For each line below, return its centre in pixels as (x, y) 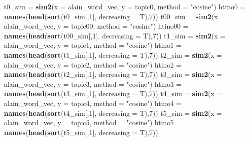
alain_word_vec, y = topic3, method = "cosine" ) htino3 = (93, 84)
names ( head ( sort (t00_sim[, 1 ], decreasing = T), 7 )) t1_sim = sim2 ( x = (115, 35)
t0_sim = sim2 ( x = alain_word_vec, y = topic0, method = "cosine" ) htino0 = (125, 6)
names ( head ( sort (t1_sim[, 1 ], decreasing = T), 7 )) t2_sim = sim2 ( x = (113, 54)
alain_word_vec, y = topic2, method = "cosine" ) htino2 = (93, 64)
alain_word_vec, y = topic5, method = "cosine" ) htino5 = (93, 123)
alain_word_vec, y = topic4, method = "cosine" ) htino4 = (93, 103)
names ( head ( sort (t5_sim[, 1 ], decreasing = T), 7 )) (81, 132)
